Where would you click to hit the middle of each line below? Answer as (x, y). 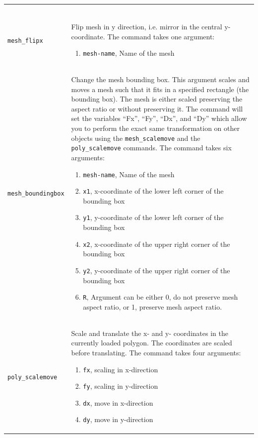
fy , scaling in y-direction (121, 386)
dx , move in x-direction (118, 402)
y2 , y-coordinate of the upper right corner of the (157, 270)
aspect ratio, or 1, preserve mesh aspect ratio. (153, 306)
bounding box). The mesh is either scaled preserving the (157, 99)
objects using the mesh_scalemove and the (136, 138)
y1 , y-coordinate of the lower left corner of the (153, 217)
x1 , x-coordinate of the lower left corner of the (153, 191)
